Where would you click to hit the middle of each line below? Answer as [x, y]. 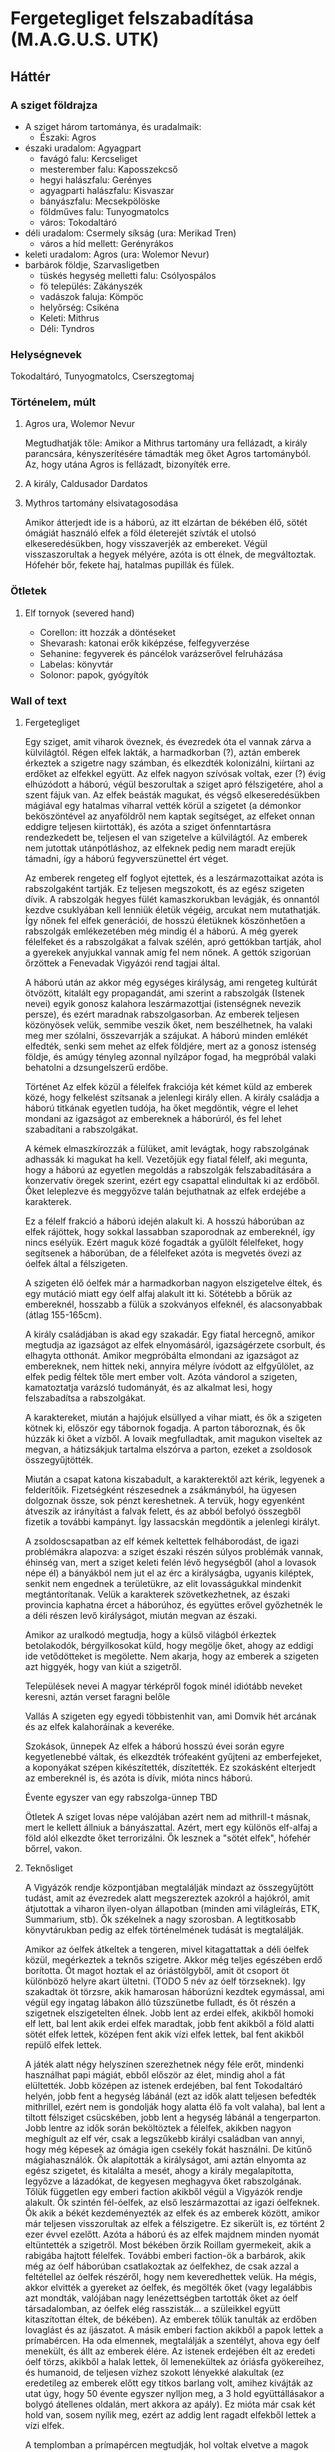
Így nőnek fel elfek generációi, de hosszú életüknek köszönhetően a [165, 921]
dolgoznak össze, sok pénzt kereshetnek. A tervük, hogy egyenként [164, 1501]
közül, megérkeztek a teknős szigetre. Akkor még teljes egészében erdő [173, 1960]
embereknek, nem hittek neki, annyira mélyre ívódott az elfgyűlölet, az [169, 1366]
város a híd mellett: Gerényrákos [106, 243]
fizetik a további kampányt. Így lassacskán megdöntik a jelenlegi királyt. [172, 1522]
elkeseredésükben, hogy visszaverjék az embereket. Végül [146, 544]
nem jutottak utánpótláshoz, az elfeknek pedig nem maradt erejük [160, 848]
